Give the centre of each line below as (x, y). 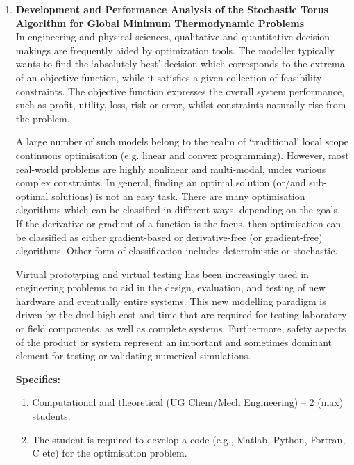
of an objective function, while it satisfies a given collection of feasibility (169, 77)
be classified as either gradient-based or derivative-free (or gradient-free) (169, 237)
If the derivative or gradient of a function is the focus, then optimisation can (178, 223)
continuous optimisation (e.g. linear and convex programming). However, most (182, 155)
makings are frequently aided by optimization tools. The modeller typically (175, 50)
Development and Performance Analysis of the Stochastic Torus (172, 9)
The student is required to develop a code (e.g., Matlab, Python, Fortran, (189, 439)
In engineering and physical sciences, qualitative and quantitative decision (173, 36)
